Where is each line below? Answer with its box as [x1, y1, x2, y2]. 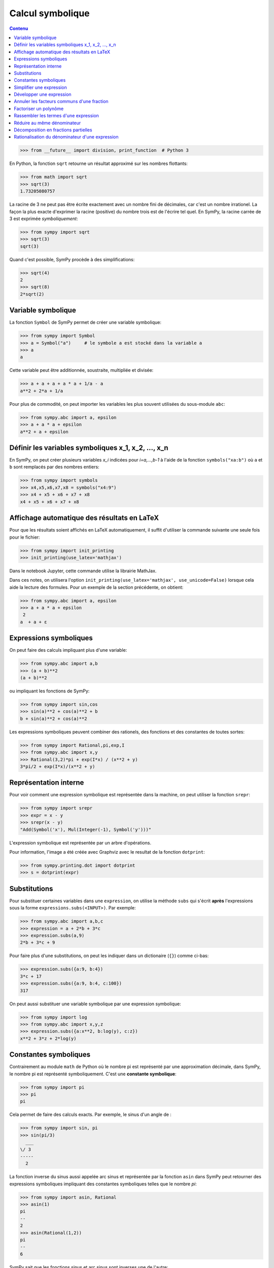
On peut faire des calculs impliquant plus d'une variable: [9, 647, 127, 653]
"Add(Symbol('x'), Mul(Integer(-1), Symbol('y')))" [20, 827, 152, 832]
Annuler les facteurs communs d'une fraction [14, 98, 109, 104]
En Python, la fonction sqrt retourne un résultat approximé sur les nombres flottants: [9, 160, 188, 167]
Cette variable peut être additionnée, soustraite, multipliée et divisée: [9, 367, 154, 373]
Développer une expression [14, 91, 72, 97]
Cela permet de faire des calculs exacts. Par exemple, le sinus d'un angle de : [9, 1111, 172, 1118]
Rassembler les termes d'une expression [14, 113, 99, 119]
